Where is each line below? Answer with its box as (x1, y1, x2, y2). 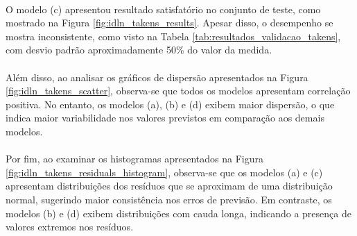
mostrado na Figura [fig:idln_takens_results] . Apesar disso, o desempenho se (6, 15, 333, 30)
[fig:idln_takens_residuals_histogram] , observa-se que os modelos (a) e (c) (6, 165, 323, 179)
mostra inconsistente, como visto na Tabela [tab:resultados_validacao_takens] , (6, 28, 341, 43)
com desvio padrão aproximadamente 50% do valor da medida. (6, 42, 272, 57)
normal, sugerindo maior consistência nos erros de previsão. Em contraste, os (6, 192, 332, 206)
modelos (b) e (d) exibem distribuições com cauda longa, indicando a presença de (6, 205, 351, 220)
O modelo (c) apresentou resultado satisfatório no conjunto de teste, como (6, 1, 321, 16)
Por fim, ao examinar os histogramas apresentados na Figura (6, 151, 263, 166)
